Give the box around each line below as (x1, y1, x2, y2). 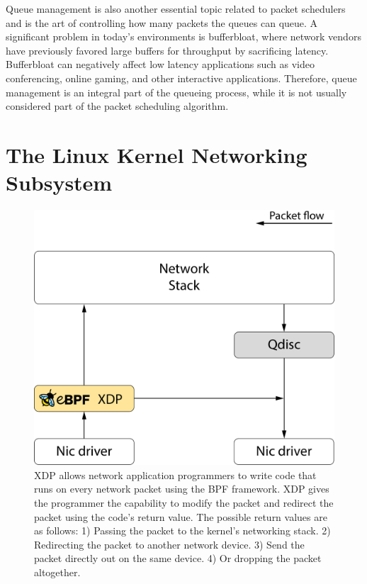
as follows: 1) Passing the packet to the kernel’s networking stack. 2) (34, 523, 331, 538)
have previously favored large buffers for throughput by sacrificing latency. (6, 43, 329, 57)
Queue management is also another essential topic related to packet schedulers (6, 1, 346, 16)
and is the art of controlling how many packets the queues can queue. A (6, 15, 318, 30)
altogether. (34, 565, 81, 580)
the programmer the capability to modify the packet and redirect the (34, 495, 334, 510)
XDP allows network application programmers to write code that (34, 467, 317, 482)
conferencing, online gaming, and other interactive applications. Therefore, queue (6, 70, 357, 85)
